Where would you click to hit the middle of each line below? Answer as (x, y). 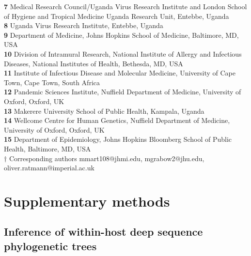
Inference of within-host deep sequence (103, 232)
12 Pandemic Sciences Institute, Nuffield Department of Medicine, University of (123, 92)
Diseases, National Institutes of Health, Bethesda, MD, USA (94, 63)
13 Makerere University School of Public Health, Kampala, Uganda (104, 111)
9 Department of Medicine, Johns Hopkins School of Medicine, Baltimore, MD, (121, 35)
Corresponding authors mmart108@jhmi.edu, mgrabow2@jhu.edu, (107, 158)
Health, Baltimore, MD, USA (47, 148)
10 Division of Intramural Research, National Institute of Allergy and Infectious (123, 53)
